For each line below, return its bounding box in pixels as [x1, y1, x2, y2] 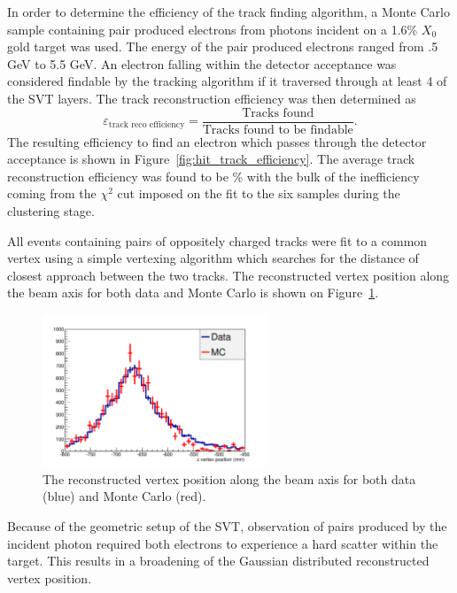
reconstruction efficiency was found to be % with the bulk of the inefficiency [7, 166, 420, 185]
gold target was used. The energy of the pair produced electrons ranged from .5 [7, 37, 438, 56]
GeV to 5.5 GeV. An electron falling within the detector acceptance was [7, 54, 397, 73]
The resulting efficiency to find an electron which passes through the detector [7, 132, 427, 150]
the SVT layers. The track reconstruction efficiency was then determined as [7, 89, 416, 107]
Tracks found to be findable [202, 123, 353, 136]
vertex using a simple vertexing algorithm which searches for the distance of [7, 249, 419, 267]
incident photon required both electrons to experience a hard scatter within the [7, 534, 438, 552]
